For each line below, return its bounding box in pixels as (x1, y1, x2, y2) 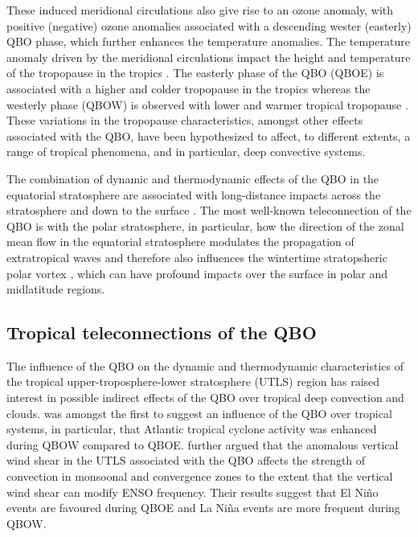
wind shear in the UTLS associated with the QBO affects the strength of (6, 452, 366, 469)
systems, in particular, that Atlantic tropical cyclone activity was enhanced (6, 420, 377, 437)
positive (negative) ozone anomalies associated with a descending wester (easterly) (6, 17, 412, 34)
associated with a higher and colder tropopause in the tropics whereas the (6, 80, 371, 96)
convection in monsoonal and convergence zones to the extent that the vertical (6, 468, 393, 485)
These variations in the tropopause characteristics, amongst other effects (6, 112, 363, 129)
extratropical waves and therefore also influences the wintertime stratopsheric (6, 248, 387, 265)
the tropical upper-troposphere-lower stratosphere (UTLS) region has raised (6, 373, 380, 390)
